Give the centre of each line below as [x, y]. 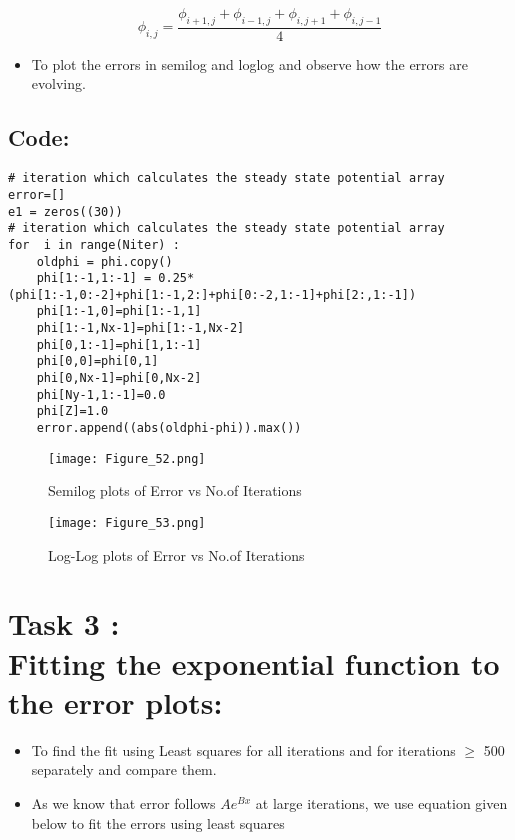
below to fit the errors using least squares [158, 822]
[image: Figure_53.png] [127, 522]
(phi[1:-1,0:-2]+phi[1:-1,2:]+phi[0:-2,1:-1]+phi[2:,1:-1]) [212, 294]
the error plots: [115, 701]
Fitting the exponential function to [254, 662]
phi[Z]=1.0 [72, 411]
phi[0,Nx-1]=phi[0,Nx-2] [119, 378]
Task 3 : [64, 623]
